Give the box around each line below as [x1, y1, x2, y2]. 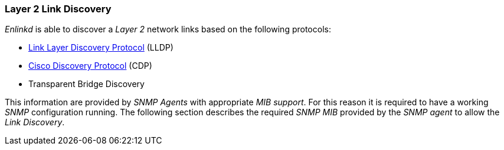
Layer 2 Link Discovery [5, 3, 112, 15]
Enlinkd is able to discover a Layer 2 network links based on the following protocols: [5, 24, 331, 35]
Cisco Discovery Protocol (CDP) [28, 61, 152, 71]
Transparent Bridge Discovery [28, 79, 145, 89]
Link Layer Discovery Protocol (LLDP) [28, 42, 174, 53]
